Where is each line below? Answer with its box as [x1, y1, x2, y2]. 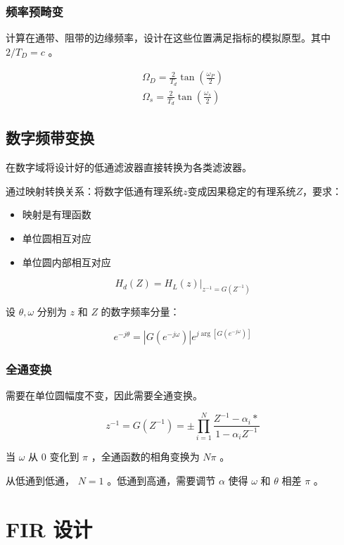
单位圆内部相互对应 [22, 254, 111, 269]
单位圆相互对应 [22, 230, 91, 245]
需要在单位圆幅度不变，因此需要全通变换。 [6, 388, 203, 403]
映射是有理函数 [22, 207, 91, 222]
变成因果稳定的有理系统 [187, 183, 296, 198]
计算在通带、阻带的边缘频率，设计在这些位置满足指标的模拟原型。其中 [6, 30, 331, 45]
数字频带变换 [6, 127, 94, 149]
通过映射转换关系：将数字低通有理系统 [6, 183, 183, 198]
